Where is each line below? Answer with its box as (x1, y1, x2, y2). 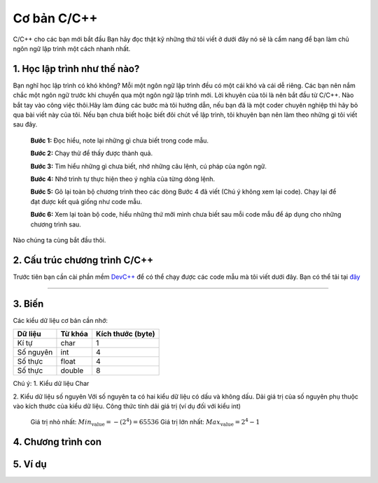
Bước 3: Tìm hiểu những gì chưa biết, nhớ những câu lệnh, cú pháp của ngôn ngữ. (30, 161, 267, 171)
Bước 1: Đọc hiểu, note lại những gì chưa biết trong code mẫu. (30, 136, 209, 145)
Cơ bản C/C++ (13, 10, 98, 26)
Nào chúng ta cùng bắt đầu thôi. (13, 236, 106, 244)
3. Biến (13, 298, 44, 310)
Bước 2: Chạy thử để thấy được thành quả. (30, 149, 153, 157)
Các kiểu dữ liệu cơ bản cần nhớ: (13, 316, 108, 324)
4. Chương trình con (13, 436, 101, 448)
